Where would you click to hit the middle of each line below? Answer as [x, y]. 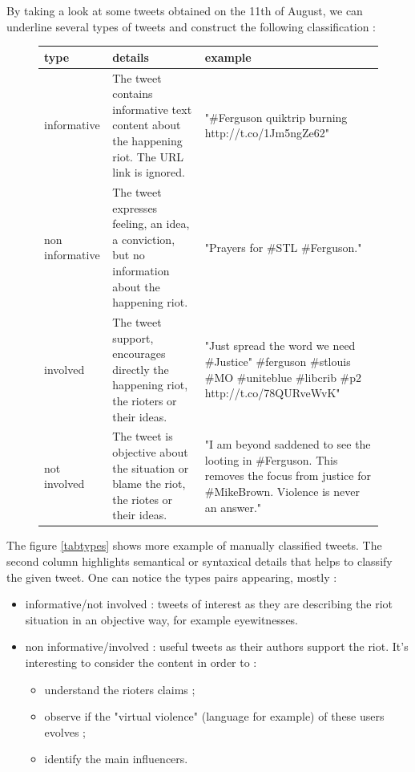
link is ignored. [149, 172]
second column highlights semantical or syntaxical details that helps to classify [199, 561]
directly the [141, 369]
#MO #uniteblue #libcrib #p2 [283, 377]
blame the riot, [149, 484]
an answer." [233, 507]
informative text [152, 109]
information [141, 270]
